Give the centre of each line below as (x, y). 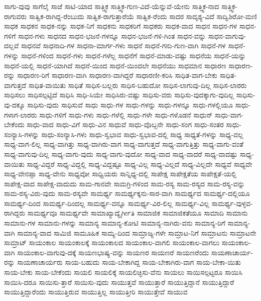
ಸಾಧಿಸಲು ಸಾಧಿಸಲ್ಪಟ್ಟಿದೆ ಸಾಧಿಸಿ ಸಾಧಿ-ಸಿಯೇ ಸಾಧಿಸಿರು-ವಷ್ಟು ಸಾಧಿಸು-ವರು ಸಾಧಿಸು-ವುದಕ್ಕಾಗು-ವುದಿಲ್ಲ (119, 95)
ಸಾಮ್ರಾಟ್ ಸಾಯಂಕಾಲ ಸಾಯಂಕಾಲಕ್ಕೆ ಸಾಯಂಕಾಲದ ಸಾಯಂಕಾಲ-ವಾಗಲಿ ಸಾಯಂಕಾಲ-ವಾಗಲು (112, 242)
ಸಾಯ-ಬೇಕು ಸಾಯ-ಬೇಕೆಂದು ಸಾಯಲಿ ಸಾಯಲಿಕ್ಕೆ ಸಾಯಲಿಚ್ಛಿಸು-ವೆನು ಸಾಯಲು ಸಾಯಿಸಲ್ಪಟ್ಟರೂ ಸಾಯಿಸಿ (123, 272)
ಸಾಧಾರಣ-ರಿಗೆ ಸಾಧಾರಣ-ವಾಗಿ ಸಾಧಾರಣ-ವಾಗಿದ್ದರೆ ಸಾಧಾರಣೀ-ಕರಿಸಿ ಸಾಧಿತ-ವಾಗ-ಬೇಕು (117, 75)
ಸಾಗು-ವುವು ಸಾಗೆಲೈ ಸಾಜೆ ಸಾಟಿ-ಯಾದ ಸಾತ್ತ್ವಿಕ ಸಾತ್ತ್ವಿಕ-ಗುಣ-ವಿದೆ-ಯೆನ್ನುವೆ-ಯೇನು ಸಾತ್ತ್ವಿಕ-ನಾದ (112, 6)
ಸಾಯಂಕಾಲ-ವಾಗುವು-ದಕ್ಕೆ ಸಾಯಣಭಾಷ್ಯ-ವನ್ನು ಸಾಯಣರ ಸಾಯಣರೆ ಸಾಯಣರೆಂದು (113, 252)
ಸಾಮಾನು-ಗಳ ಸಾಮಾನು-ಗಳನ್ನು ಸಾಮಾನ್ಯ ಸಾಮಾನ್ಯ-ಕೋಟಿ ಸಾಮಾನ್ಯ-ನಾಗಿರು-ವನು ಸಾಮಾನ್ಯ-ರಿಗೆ (115, 223)
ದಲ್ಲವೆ (12, 45)
